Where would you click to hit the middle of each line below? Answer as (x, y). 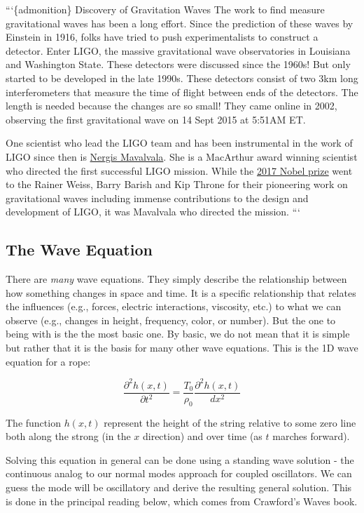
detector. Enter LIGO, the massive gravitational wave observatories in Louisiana (178, 50)
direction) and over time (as (202, 436)
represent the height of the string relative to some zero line (230, 422)
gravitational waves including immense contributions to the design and (157, 198)
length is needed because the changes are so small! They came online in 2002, (171, 106)
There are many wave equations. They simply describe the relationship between (176, 279)
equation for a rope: (48, 361)
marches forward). (311, 436)
